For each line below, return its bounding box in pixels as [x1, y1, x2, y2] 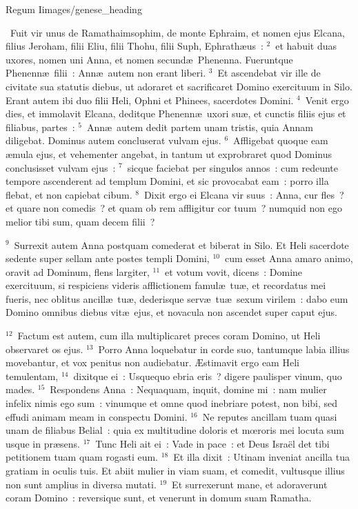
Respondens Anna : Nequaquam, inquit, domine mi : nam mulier [50, 382, 327, 397]
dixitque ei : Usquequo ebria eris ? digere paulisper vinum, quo [73, 368, 342, 383]
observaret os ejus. [6, 341, 83, 356]
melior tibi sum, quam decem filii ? [6, 214, 155, 228]
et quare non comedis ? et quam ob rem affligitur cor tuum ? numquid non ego [6, 201, 342, 215]
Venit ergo [305, 92, 349, 107]
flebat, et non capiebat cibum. [6, 187, 132, 201]
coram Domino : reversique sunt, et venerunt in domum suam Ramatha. [6, 490, 312, 505]
